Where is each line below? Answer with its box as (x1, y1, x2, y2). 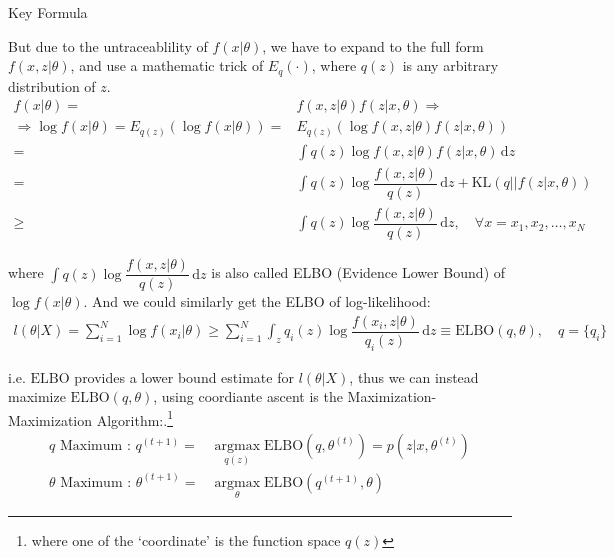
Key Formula (8, 2, 88, 22)
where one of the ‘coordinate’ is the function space (31, 529, 341, 550)
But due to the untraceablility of (8, 35, 208, 56)
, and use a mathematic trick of (70, 55, 264, 76)
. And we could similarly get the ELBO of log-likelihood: (83, 291, 431, 312)
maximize (8, 386, 66, 407)
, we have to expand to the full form (262, 35, 484, 56)
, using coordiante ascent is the (153, 386, 343, 407)
